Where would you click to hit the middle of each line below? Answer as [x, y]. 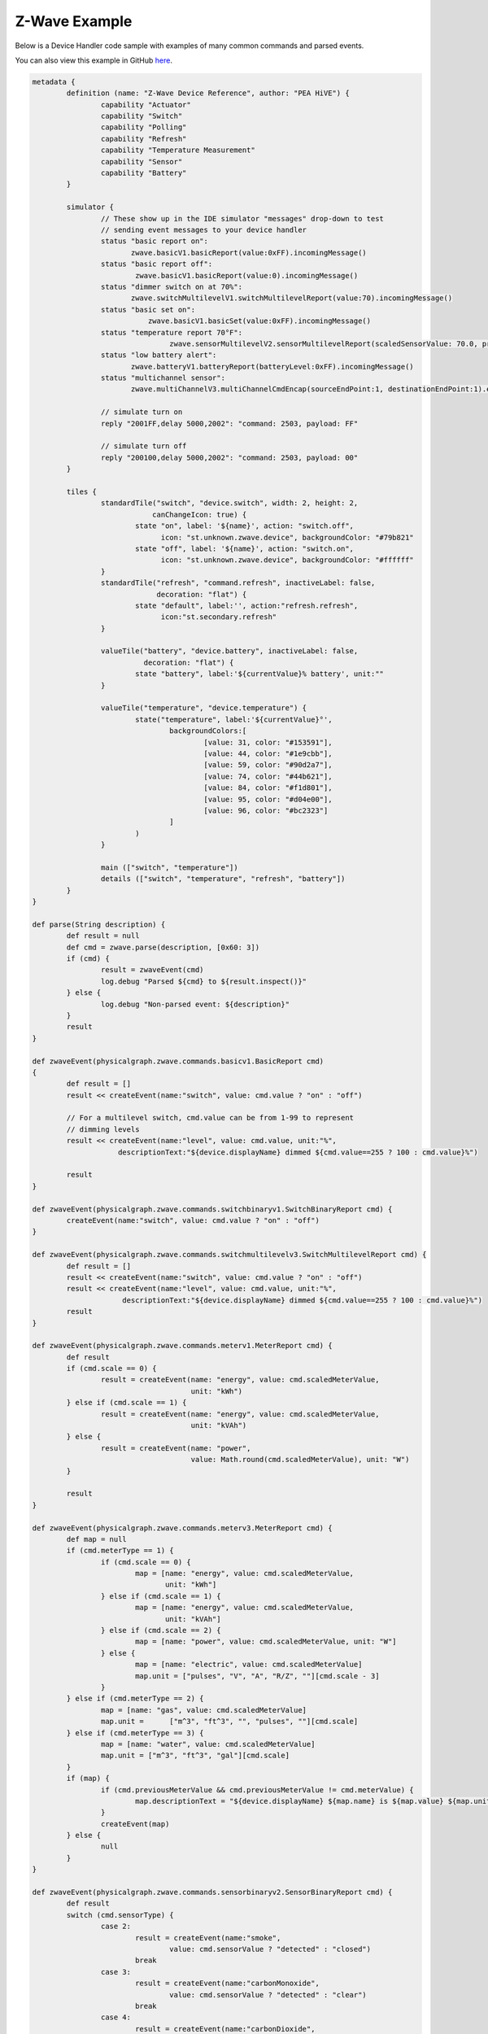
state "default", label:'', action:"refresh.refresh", [246, 605]
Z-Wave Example [74, 21]
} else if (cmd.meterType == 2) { [135, 1699]
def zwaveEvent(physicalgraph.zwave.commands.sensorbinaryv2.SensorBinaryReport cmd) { [212, 1892]
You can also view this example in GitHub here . [94, 60]
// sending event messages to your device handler [204, 230]
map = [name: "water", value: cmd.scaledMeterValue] [208, 1744]
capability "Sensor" [142, 161]
